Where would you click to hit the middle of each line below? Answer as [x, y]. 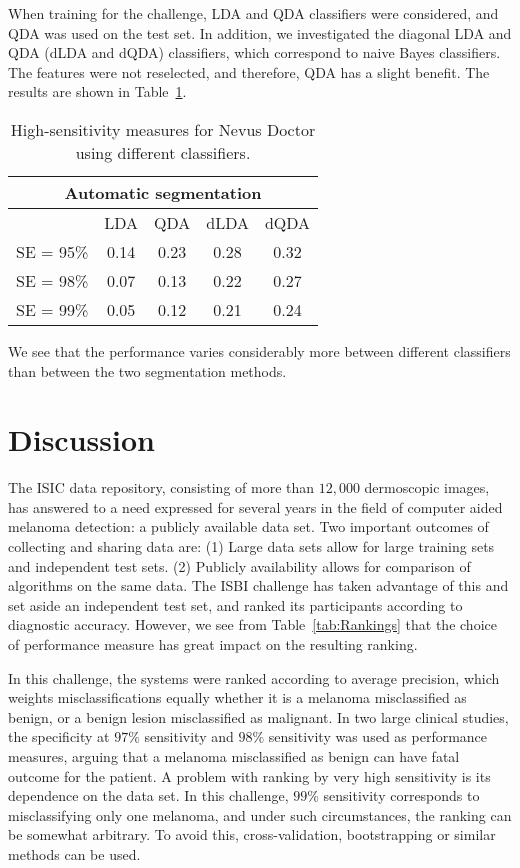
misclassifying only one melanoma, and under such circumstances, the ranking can [260, 814]
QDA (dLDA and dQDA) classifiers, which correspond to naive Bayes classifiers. [254, 52]
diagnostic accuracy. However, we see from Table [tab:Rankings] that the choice [252, 624]
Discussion [81, 439]
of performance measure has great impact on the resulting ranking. [213, 644]
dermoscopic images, [427, 487]
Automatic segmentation [163, 192]
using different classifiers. [163, 152]
